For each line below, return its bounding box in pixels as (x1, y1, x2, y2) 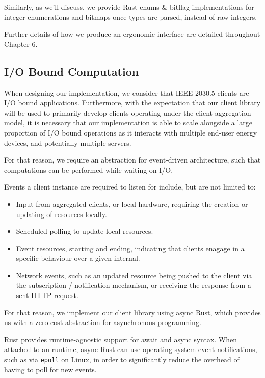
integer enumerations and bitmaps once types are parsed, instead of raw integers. (4, 11, 257, 22)
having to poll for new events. (4, 364, 97, 374)
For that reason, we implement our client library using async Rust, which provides (4, 307, 261, 317)
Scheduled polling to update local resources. (16, 226, 153, 236)
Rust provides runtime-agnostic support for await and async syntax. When (4, 334, 237, 344)
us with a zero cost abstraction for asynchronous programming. (4, 317, 201, 328)
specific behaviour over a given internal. (16, 253, 140, 263)
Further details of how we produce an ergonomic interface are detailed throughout (4, 29, 260, 39)
